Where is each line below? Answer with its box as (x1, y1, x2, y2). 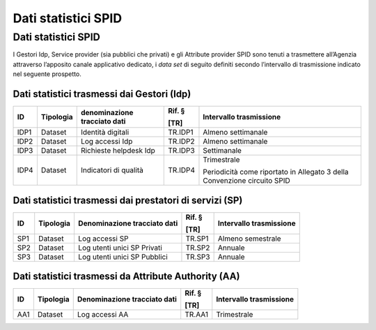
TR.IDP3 (168, 146, 195, 156)
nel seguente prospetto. (13, 70, 81, 78)
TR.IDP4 (168, 165, 195, 175)
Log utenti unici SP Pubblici (77, 252, 169, 262)
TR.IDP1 (168, 128, 194, 137)
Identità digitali (80, 128, 130, 137)
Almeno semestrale (217, 234, 281, 243)
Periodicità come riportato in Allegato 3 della (203, 167, 349, 177)
